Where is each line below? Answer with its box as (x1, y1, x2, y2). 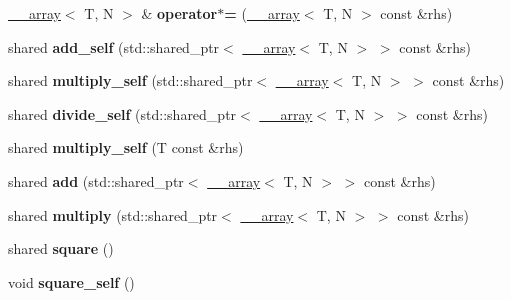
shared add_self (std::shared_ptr (8, 36, 220, 57)
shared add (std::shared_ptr (8, 170, 184, 191)
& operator (141, 3, 218, 23)
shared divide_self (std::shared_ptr (8, 103, 237, 124)
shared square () (8, 238, 114, 259)
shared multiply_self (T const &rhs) (8, 137, 244, 158)
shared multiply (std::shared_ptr (8, 204, 218, 225)
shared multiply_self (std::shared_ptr (8, 70, 253, 91)
